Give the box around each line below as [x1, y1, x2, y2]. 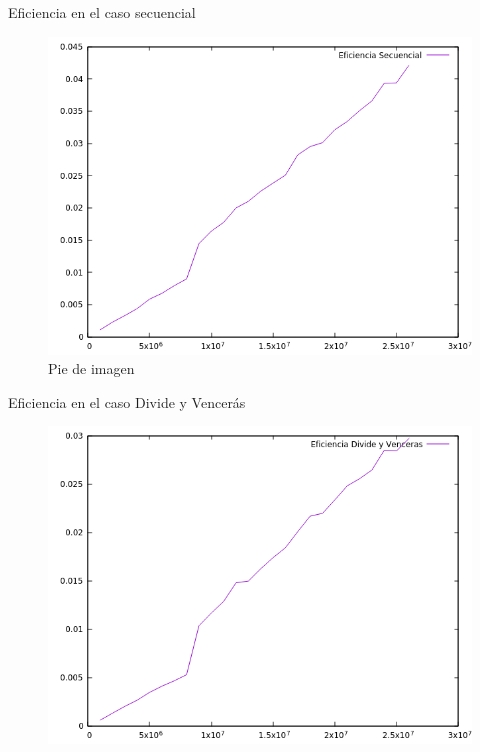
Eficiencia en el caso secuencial [8, 2, 196, 22]
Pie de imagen [48, 358, 135, 379]
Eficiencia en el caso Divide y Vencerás [8, 391, 246, 412]
